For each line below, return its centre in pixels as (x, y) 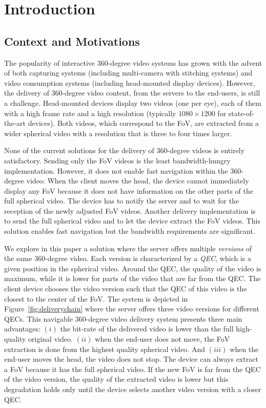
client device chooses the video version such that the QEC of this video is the (126, 289)
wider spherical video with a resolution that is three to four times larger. (118, 133)
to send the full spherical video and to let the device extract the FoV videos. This (132, 221)
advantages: (22, 329)
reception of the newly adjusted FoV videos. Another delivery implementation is (130, 210)
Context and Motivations (72, 41)
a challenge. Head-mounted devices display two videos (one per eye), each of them (133, 103)
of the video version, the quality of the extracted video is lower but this (116, 379)
